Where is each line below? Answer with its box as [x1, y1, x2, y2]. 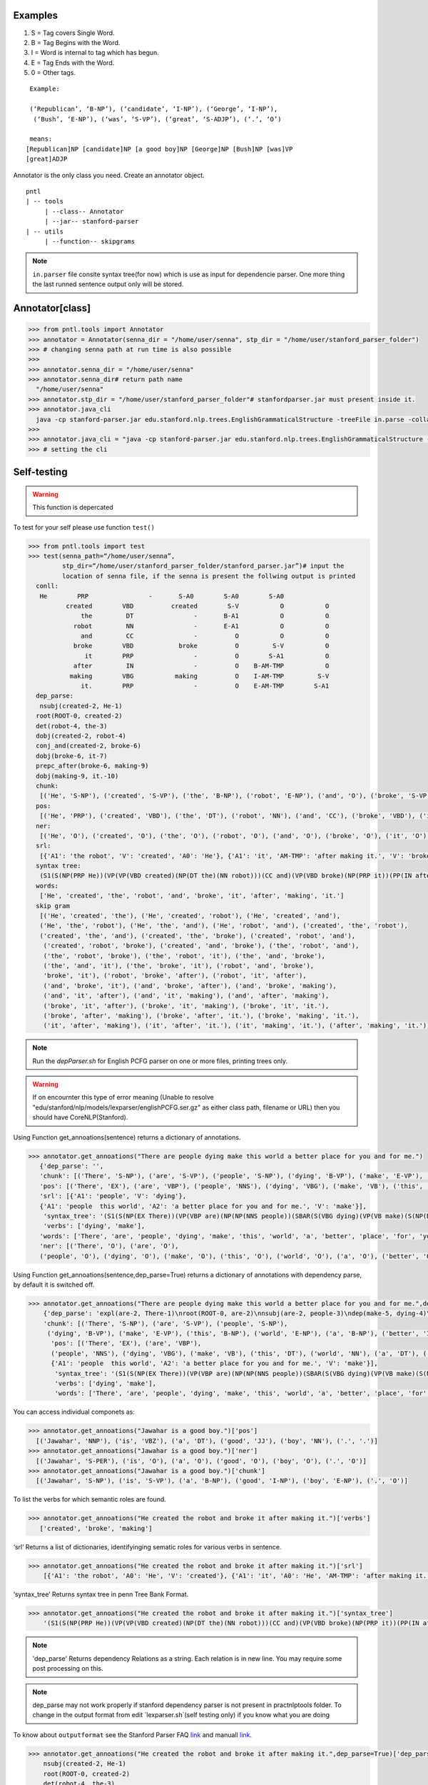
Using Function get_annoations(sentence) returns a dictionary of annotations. [13, 1132, 241, 1142]
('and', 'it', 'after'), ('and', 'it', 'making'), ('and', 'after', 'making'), [43, 992, 330, 1000]
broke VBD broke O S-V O [73, 642, 330, 650]
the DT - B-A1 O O [81, 612, 330, 620]
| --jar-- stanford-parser [44, 218, 139, 226]
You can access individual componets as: [13, 1407, 136, 1417]
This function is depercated [32, 503, 113, 512]
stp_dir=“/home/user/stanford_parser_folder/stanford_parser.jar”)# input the [61, 562, 345, 570]
